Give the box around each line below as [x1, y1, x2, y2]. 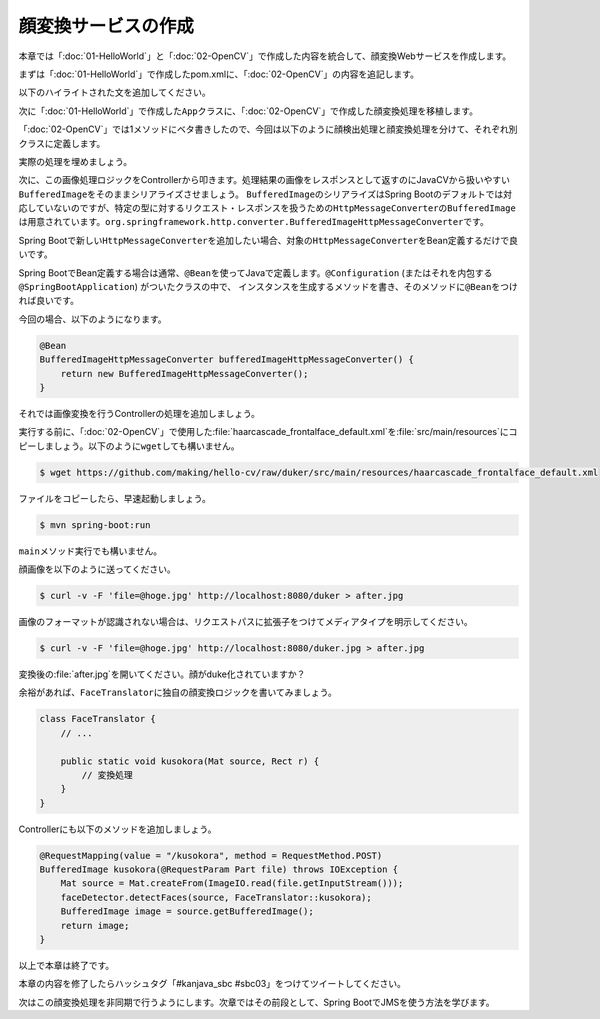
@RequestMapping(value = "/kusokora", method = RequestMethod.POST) [39, 850, 383, 861]
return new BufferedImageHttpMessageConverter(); [60, 368, 309, 379]
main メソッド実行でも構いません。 [18, 545, 163, 557]
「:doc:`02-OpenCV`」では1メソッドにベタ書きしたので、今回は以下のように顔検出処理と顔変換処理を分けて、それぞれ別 [18, 123, 518, 135]
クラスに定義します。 [18, 137, 106, 149]
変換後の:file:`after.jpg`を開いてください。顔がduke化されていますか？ [18, 668, 306, 680]
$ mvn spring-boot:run [39, 519, 151, 530]
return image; [60, 920, 130, 931]
